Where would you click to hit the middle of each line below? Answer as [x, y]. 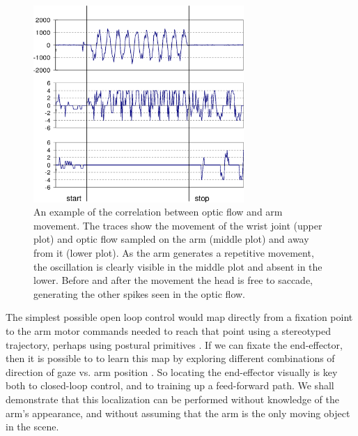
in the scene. [32, 427]
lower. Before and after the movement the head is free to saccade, [173, 280]
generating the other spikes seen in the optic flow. [140, 293]
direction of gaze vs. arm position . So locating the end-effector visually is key [172, 371]
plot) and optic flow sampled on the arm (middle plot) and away [171, 239]
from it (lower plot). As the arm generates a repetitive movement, [174, 253]
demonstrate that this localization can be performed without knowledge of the [173, 399]
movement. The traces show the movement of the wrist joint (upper [178, 225]
